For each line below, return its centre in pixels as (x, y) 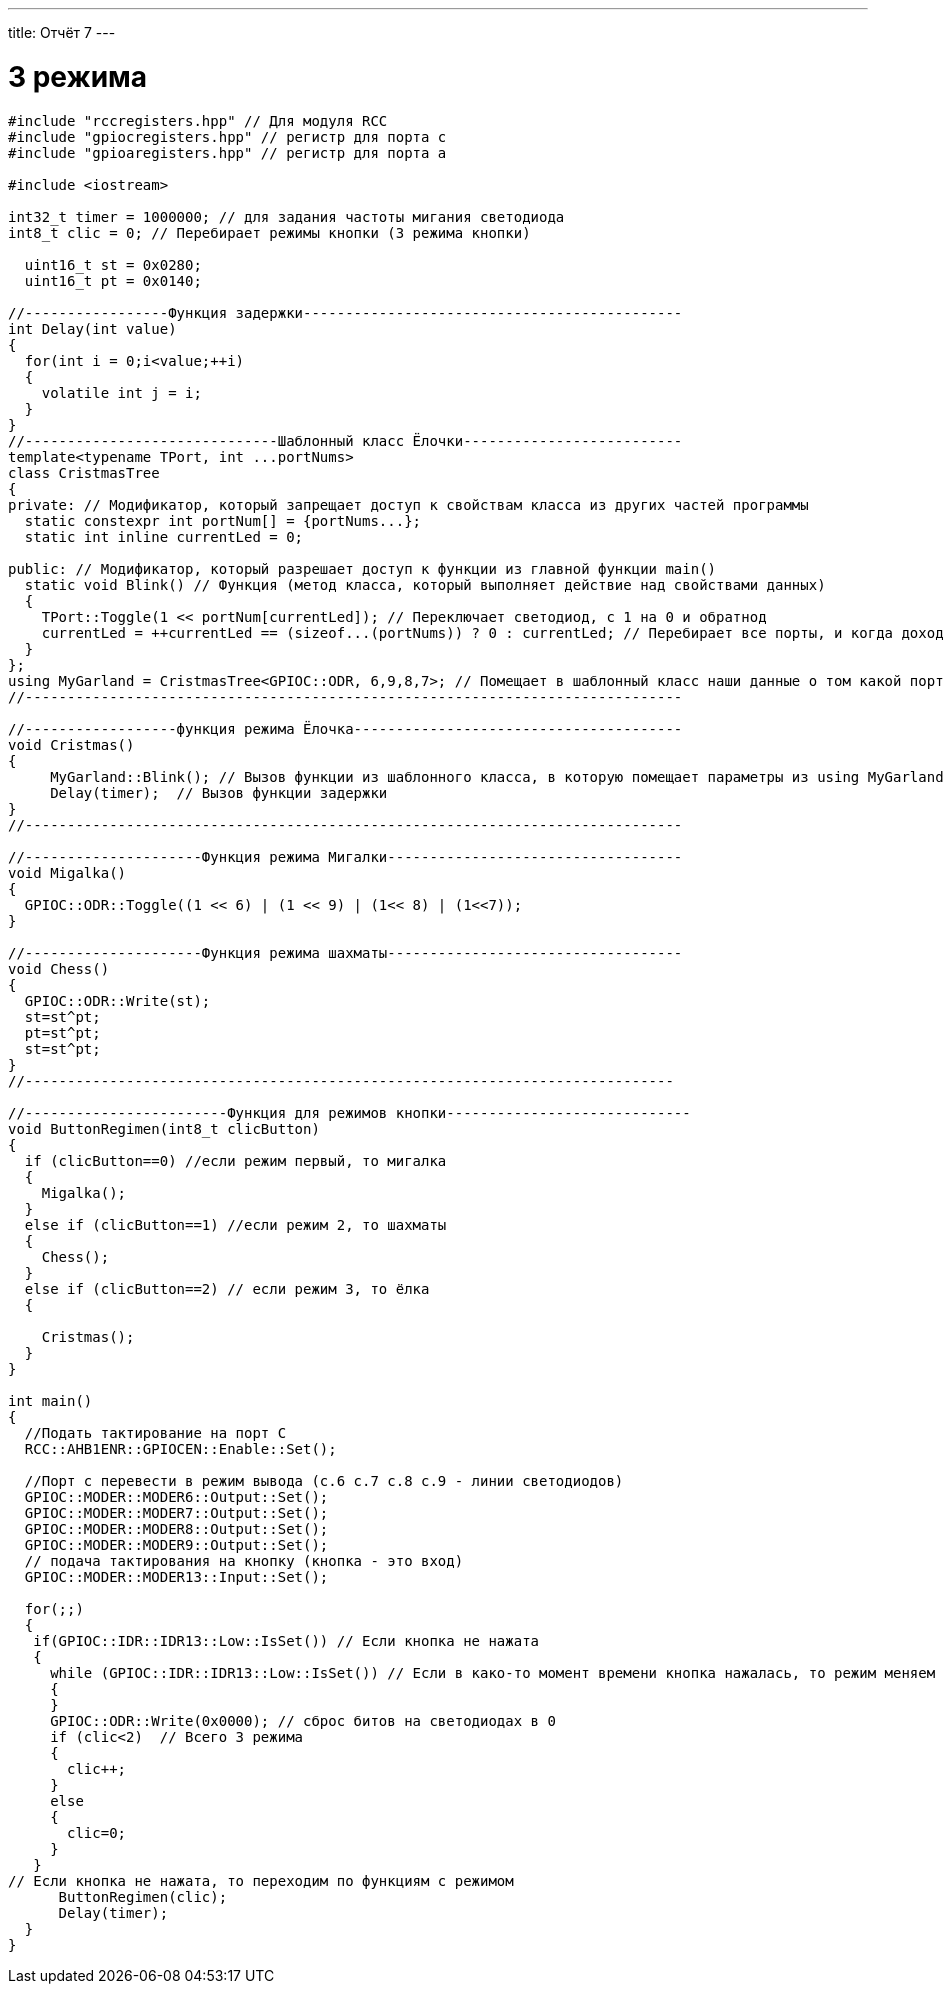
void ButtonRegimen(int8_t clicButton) (164, 1128)
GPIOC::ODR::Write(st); (117, 1000)
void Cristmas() (71, 744)
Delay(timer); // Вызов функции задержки (219, 792)
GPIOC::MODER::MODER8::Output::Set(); (176, 1528)
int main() (50, 1400)
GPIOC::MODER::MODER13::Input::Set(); (176, 1576)
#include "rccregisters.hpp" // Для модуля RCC (198, 120)
